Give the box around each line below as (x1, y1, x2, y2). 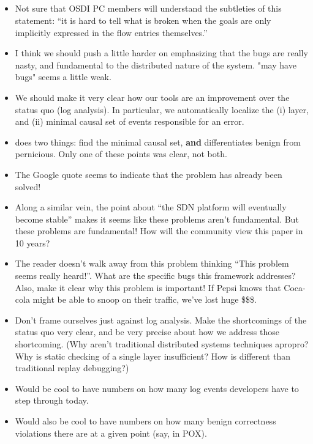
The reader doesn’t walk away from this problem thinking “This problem (15, 257, 289, 270)
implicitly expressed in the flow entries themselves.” (15, 26, 208, 39)
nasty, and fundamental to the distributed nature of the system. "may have (15, 58, 296, 71)
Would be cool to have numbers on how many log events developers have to (15, 382, 299, 394)
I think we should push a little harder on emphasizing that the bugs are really (15, 46, 308, 59)
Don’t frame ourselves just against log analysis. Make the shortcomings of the (15, 313, 307, 326)
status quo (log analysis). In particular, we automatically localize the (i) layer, (15, 103, 309, 116)
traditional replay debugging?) (15, 361, 129, 374)
